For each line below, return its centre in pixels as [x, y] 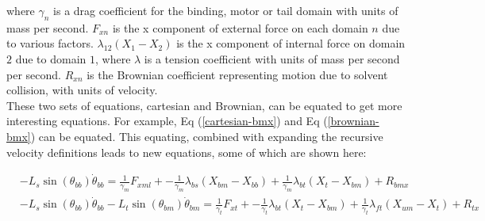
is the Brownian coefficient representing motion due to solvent [237, 74]
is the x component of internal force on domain [291, 43]
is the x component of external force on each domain [240, 27]
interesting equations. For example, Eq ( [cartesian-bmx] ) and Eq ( [167, 121]
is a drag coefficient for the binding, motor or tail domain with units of [226, 10]
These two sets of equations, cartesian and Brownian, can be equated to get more [204, 105]
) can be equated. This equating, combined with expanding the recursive [207, 136]
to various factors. [50, 43]
